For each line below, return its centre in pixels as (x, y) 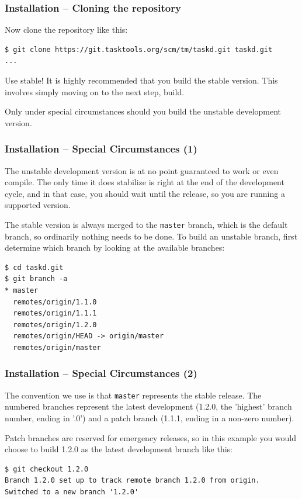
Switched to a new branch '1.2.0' (72, 492)
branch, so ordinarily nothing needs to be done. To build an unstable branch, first (151, 236)
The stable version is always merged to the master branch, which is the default (146, 224)
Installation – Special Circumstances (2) (101, 373)
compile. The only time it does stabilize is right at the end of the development (145, 182)
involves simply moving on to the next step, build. (95, 91)
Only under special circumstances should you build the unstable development (143, 111)
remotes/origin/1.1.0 (55, 302)
